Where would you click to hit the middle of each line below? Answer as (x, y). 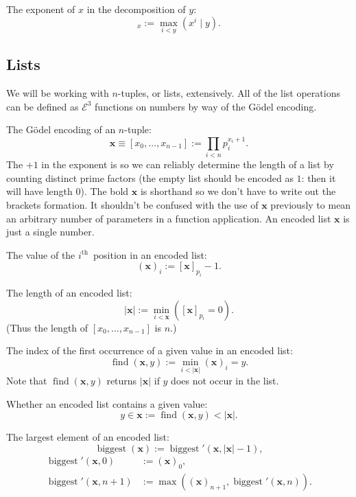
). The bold (105, 191)
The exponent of (41, 9)
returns (122, 381)
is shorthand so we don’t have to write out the (238, 191)
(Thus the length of (47, 327)
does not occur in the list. (225, 381)
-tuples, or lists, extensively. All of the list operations (229, 93)
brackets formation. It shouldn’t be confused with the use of (132, 204)
